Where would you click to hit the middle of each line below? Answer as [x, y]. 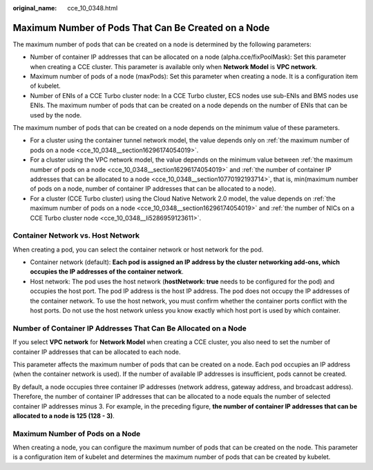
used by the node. [56, 115]
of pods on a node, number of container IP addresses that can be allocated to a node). [153, 189]
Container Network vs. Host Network [76, 236]
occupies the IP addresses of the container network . [107, 272]
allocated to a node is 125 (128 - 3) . [64, 415]
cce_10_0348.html [93, 8]
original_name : [35, 8]
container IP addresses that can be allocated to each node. [97, 352]
